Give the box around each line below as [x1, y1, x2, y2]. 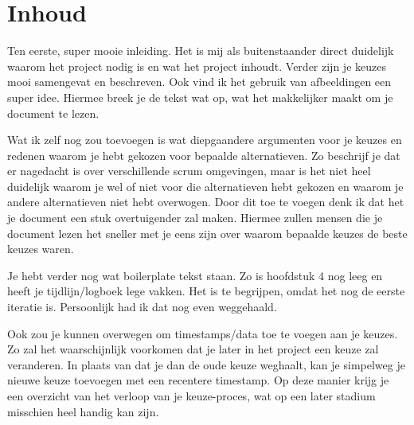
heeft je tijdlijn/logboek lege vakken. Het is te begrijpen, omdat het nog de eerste [7, 283, 405, 299]
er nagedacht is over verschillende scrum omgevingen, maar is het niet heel [7, 162, 371, 179]
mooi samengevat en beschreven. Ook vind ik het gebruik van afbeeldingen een [7, 73, 392, 90]
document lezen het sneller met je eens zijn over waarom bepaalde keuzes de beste [7, 224, 408, 241]
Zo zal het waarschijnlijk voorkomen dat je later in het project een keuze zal [7, 341, 379, 357]
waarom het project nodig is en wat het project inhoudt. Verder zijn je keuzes [7, 57, 386, 74]
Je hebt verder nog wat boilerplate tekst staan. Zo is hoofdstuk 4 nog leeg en [7, 267, 383, 283]
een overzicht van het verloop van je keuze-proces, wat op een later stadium [7, 388, 376, 404]
